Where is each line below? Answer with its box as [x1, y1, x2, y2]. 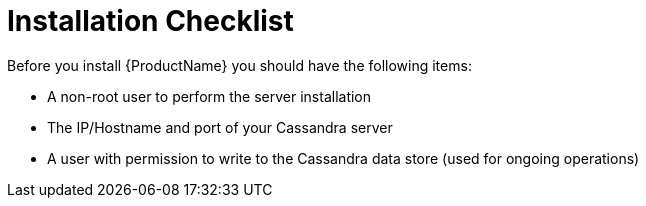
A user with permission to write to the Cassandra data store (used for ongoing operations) [47, 149, 640, 167]
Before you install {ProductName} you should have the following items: [7, 56, 472, 74]
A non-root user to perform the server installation [47, 87, 372, 105]
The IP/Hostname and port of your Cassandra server [47, 118, 393, 136]
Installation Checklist [7, 4, 294, 38]
